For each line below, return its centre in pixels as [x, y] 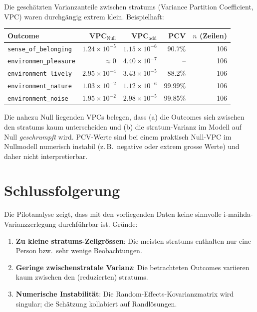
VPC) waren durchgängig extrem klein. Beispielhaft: [84, 16]
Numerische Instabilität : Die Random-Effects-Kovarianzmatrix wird [125, 293]
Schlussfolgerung [62, 190]
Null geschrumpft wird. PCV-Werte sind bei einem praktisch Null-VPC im [118, 136]
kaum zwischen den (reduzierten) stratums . [82, 277]
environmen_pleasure [42, 62]
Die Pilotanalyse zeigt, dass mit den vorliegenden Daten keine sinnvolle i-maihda [128, 214]
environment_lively [40, 74]
